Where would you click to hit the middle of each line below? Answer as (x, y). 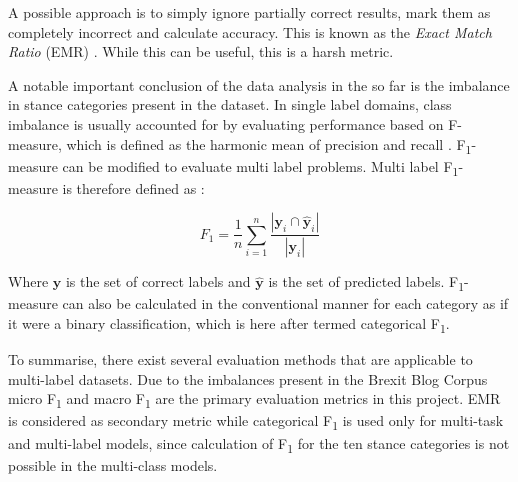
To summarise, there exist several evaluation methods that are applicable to (240, 359)
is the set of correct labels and (158, 281)
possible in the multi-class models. (113, 464)
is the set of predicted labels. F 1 (366, 283)
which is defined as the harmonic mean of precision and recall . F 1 (269, 145)
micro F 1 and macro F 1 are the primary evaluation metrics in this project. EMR (254, 400)
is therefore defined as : (133, 187)
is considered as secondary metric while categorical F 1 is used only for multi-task (256, 422)
